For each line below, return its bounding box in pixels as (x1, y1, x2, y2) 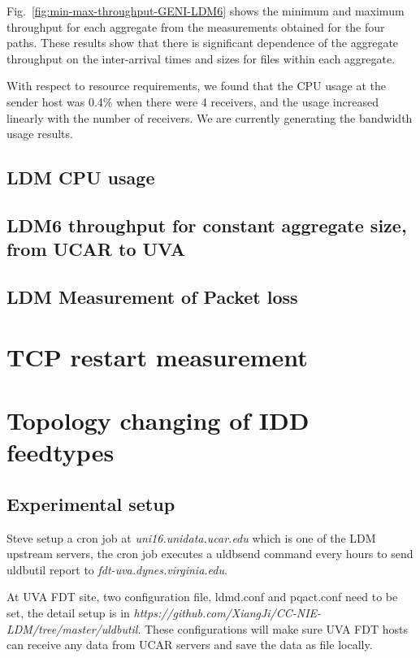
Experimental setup (6, 491, 175, 516)
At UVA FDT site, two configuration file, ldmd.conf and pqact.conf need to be (6, 588, 398, 605)
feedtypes (6, 435, 115, 469)
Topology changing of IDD (6, 404, 310, 437)
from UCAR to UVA (6, 236, 185, 262)
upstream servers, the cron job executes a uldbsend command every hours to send (6, 545, 414, 562)
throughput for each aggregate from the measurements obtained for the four (6, 18, 385, 35)
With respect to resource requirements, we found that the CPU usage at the (6, 77, 386, 94)
